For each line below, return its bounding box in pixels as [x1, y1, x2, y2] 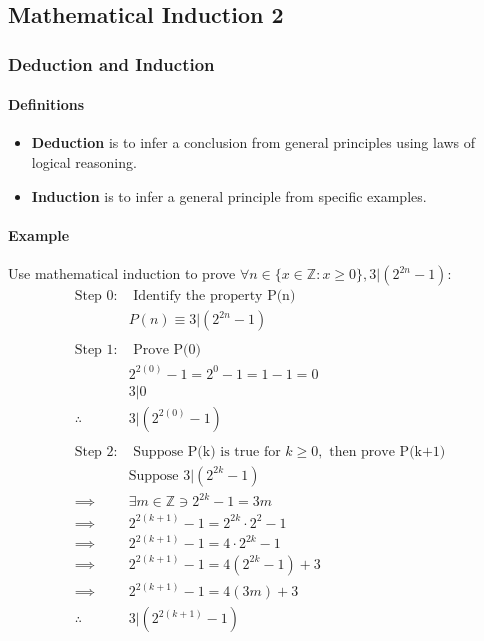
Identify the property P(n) [133, 289, 296, 304]
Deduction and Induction [8, 51, 215, 76]
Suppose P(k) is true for [133, 444, 281, 459]
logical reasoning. [31, 152, 137, 173]
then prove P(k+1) [329, 444, 446, 459]
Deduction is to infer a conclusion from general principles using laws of [31, 132, 476, 153]
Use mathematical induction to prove [8, 263, 236, 283]
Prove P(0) [133, 343, 202, 358]
